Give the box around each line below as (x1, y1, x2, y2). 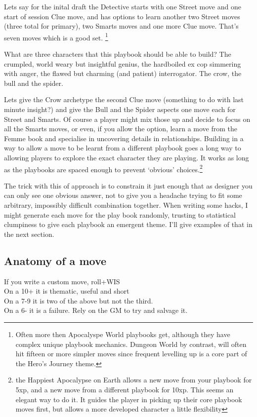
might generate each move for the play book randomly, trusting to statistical (4, 209, 236, 220)
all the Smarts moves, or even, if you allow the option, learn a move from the (4, 123, 237, 134)
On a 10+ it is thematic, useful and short (4, 286, 129, 296)
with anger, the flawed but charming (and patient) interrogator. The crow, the (4, 68, 242, 78)
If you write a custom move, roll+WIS (4, 276, 120, 286)
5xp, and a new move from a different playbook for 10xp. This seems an (15, 384, 234, 394)
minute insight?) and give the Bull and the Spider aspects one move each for (4, 104, 236, 114)
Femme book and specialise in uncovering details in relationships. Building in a (4, 133, 244, 143)
